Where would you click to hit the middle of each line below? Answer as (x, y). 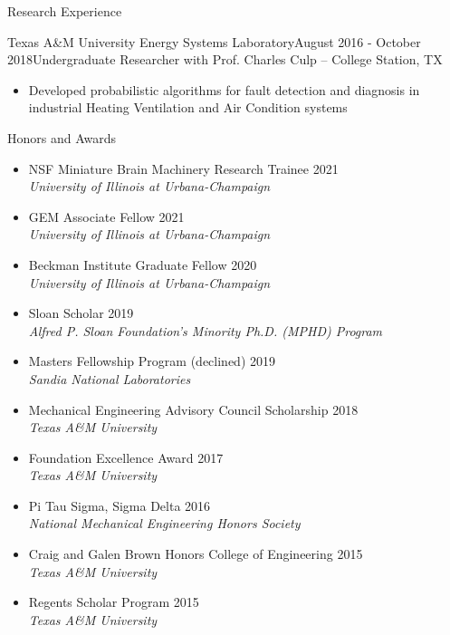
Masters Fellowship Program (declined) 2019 (152, 361)
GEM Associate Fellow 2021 (106, 216)
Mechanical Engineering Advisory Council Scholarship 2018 (193, 409)
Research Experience (65, 11)
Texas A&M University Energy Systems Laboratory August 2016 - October (214, 41)
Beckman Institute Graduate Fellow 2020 (143, 264)
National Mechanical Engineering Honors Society (164, 523)
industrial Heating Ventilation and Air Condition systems (188, 107)
